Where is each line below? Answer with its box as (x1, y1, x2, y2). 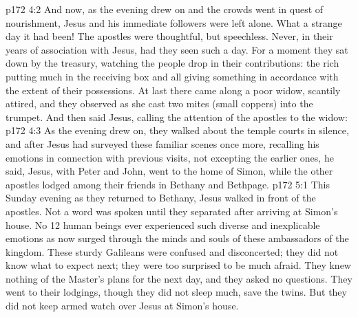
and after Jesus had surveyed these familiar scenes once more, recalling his (6, 136, 319, 151)
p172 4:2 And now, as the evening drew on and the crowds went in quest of (6, 2, 324, 16)
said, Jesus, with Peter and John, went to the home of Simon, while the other (6, 164, 333, 178)
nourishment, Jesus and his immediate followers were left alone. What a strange (6, 15, 342, 30)
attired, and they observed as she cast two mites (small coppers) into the (6, 96, 313, 111)
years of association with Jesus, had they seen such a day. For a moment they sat (6, 42, 348, 56)
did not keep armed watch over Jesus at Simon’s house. (6, 298, 239, 313)
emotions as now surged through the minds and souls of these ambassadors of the (6, 231, 349, 245)
